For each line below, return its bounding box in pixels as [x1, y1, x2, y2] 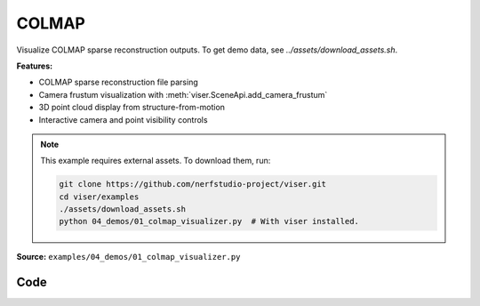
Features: [16, 60, 53, 71]
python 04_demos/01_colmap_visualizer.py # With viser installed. [59, 216, 360, 227]
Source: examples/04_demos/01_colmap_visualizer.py [16, 252, 241, 262]
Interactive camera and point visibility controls [38, 114, 208, 125]
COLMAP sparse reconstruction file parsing [38, 76, 199, 88]
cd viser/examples [59, 191, 140, 202]
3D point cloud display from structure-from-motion [38, 102, 226, 113]
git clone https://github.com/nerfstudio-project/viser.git [59, 179, 327, 189]
